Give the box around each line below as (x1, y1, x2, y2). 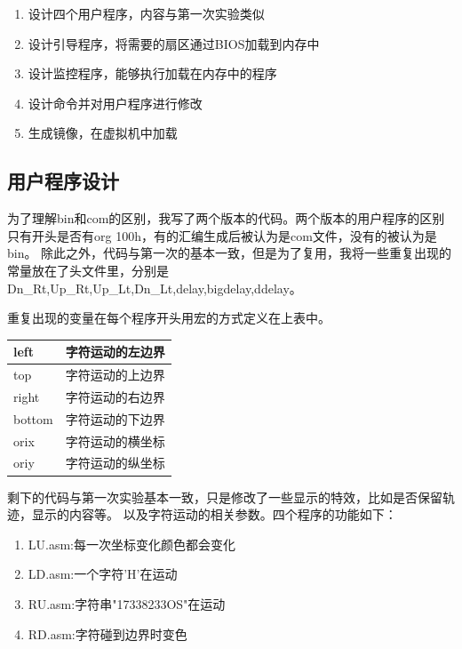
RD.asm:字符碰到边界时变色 (28, 624, 187, 643)
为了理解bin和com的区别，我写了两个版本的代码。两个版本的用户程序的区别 (7, 209, 445, 228)
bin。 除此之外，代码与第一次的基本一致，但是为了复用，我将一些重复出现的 (7, 244, 452, 262)
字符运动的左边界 (65, 342, 165, 361)
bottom (13, 409, 53, 428)
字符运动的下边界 (65, 409, 165, 428)
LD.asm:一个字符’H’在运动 (28, 565, 178, 583)
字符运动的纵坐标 (65, 453, 165, 472)
